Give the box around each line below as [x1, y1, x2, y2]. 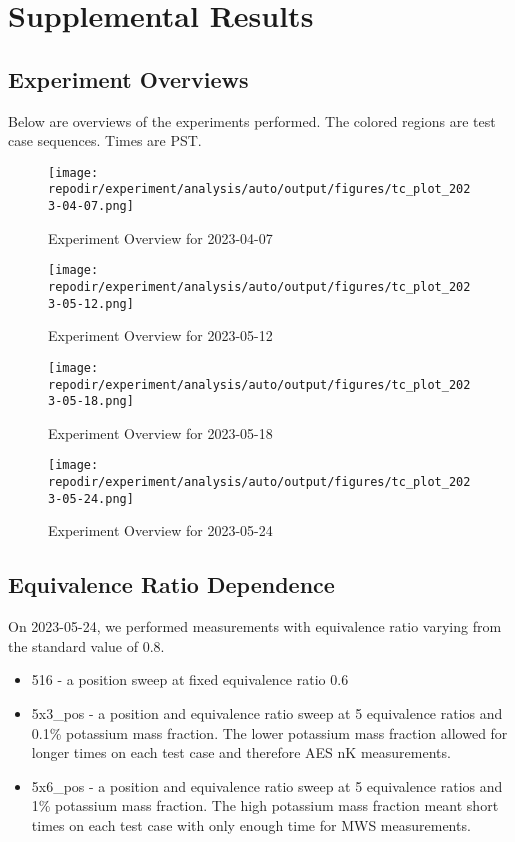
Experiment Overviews [8, 63, 249, 94]
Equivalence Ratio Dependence [8, 569, 335, 600]
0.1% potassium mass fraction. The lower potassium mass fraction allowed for [31, 722, 508, 743]
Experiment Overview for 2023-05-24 [48, 520, 273, 541]
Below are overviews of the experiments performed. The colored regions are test [8, 110, 496, 131]
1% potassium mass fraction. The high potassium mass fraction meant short [31, 795, 499, 816]
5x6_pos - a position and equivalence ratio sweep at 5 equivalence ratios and [31, 775, 503, 796]
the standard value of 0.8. [8, 635, 165, 656]
